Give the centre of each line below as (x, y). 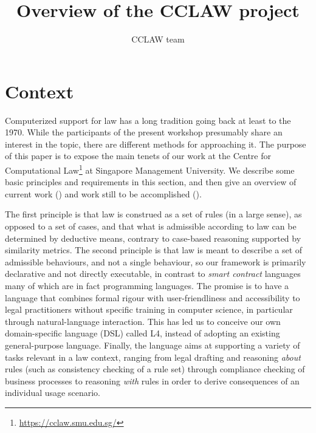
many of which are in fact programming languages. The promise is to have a (147, 286)
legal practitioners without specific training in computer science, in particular (149, 309)
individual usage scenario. (53, 393)
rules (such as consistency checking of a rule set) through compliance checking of (155, 369)
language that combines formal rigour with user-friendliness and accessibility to (153, 297)
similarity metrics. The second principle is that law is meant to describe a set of (154, 250)
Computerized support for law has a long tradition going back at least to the (148, 120)
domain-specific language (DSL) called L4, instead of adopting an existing (143, 333)
